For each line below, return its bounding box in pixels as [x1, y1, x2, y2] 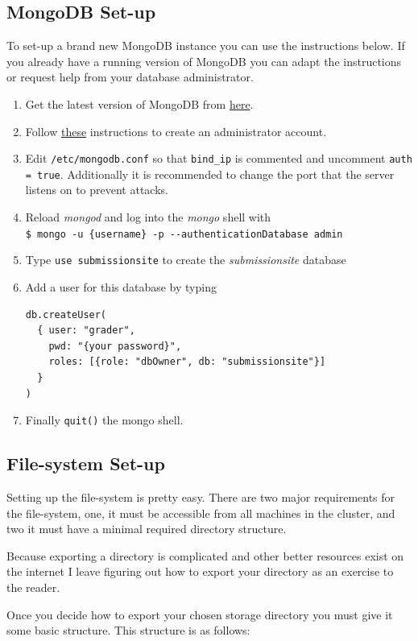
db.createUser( [25, 308, 107, 320]
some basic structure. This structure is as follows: [6, 622, 250, 639]
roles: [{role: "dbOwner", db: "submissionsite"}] [48, 356, 326, 368]
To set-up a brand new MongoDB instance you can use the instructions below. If [6, 37, 405, 54]
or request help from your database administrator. [6, 68, 254, 85]
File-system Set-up [6, 451, 165, 476]
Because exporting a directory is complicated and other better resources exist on [6, 547, 404, 564]
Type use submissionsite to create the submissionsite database [25, 251, 346, 268]
